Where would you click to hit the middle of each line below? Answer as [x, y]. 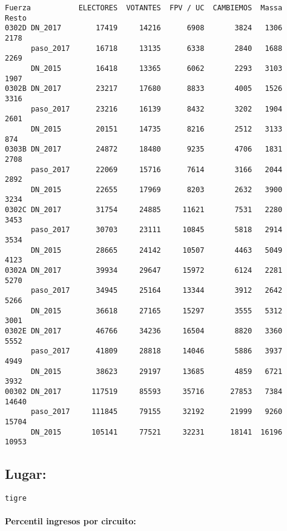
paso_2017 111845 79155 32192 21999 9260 [157, 412]
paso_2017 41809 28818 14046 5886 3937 [157, 351]
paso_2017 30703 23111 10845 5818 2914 [157, 230]
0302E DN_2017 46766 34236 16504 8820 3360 [144, 331]
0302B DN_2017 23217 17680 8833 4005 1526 [144, 89]
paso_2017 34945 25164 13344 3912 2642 [157, 291]
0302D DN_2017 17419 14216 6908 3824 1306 [144, 28]
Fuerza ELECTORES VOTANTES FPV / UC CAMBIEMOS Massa [144, 8]
